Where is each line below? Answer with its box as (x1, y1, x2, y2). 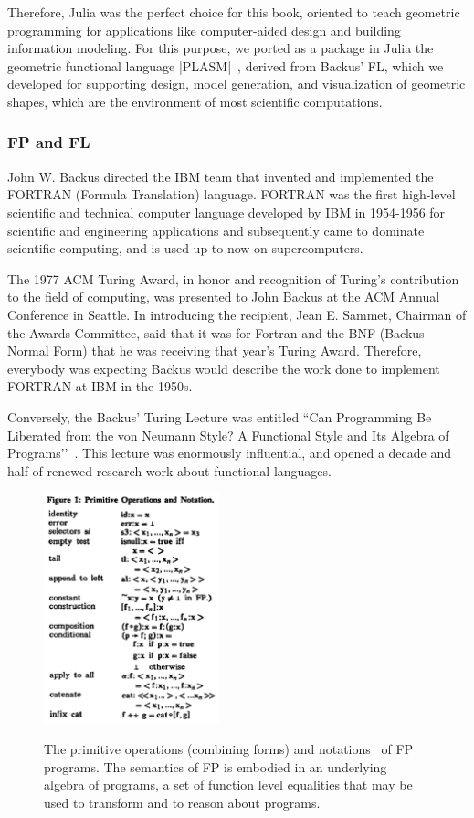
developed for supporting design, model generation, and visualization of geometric (7, 74, 466, 93)
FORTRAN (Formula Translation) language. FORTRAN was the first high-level (7, 185, 456, 204)
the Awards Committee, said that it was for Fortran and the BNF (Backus (7, 323, 425, 342)
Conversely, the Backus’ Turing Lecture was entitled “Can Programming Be (7, 407, 432, 426)
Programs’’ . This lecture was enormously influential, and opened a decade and (7, 443, 452, 462)
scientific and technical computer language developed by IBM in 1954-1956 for (7, 202, 446, 221)
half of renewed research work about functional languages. (7, 461, 332, 480)
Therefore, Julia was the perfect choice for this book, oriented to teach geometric (7, 3, 460, 21)
